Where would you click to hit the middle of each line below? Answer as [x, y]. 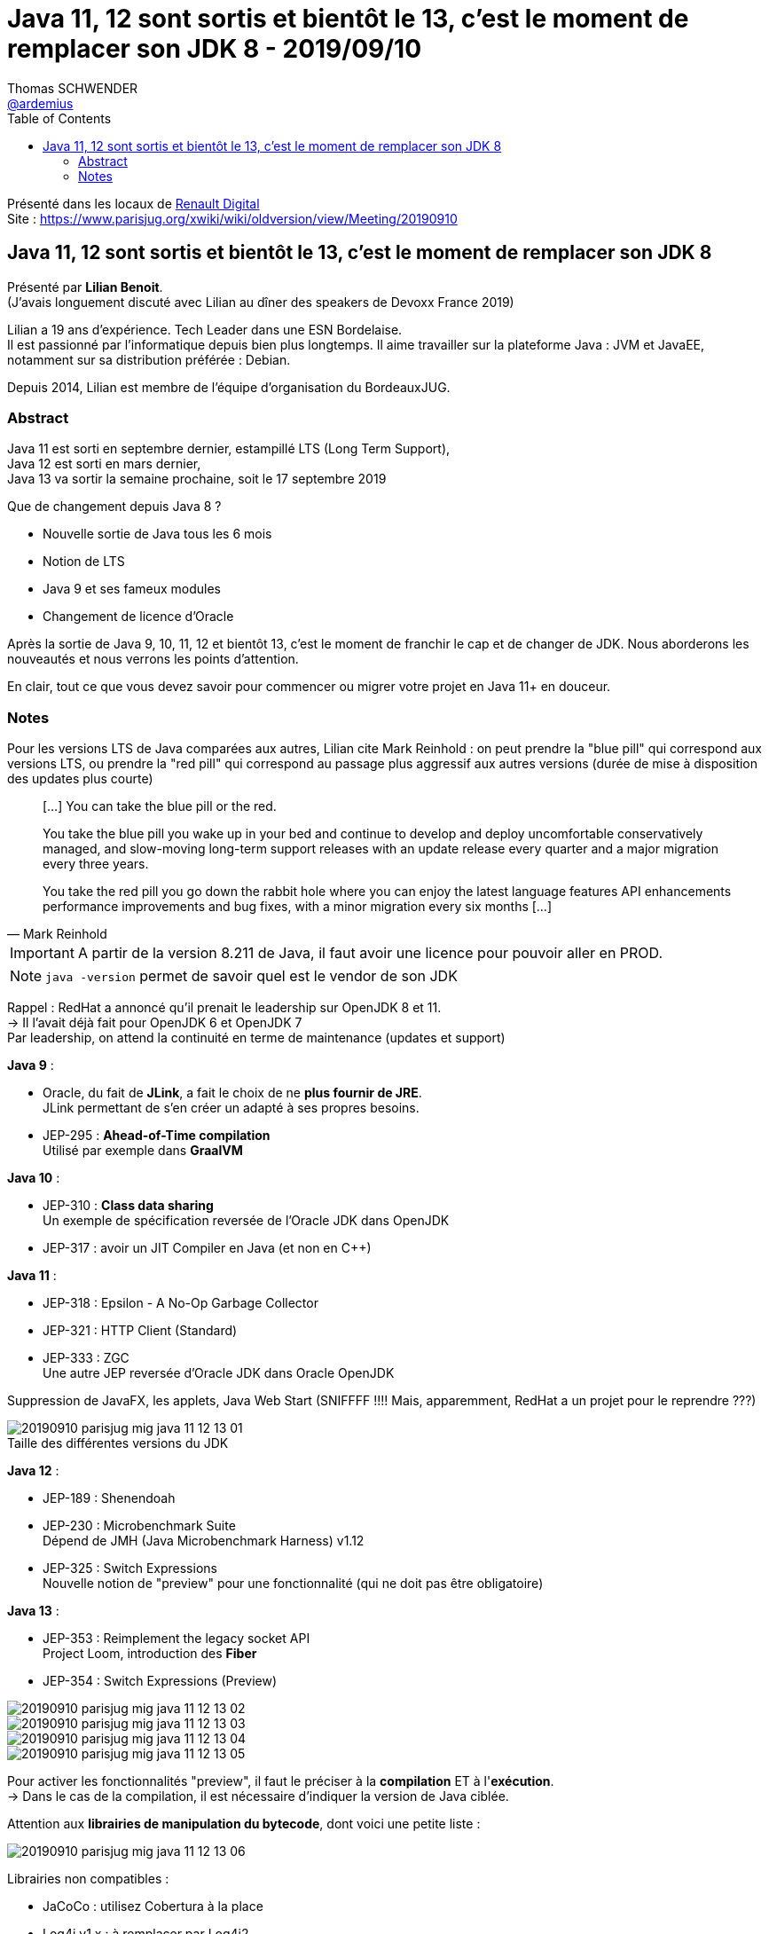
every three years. [96, 864]
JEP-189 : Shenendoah [109, 1498]
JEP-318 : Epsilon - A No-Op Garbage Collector [180, 1303]
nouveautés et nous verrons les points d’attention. [153, 659]
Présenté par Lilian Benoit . [85, 287]
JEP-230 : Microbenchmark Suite [139, 1526]
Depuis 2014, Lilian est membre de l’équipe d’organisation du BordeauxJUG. [229, 387]
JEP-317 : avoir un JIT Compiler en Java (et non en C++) [207, 1248]
